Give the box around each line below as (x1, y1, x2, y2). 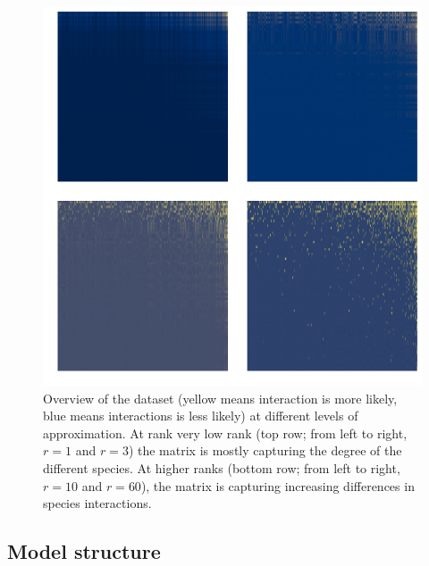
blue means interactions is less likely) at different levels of (43, 406, 358, 425)
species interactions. (43, 494, 152, 512)
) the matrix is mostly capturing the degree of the (128, 441, 402, 460)
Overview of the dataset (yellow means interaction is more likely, (43, 388, 398, 407)
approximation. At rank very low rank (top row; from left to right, (43, 423, 408, 442)
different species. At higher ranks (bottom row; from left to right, (43, 458, 400, 477)
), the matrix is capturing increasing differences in (140, 476, 415, 495)
